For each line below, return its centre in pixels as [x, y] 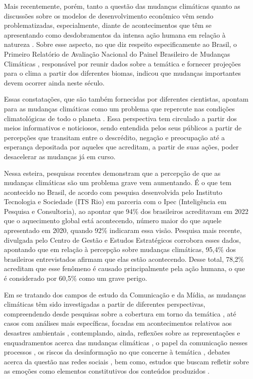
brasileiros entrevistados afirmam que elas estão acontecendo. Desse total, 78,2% [124, 259]
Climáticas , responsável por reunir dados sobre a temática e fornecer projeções [122, 63]
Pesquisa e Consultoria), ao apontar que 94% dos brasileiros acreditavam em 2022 [126, 211]
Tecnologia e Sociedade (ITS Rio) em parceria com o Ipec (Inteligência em [115, 201]
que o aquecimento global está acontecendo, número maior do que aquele [113, 221]
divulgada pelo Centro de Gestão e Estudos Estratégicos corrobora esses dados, [123, 240]
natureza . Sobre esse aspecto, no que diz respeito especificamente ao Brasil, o [120, 44]
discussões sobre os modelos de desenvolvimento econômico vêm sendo [109, 15]
